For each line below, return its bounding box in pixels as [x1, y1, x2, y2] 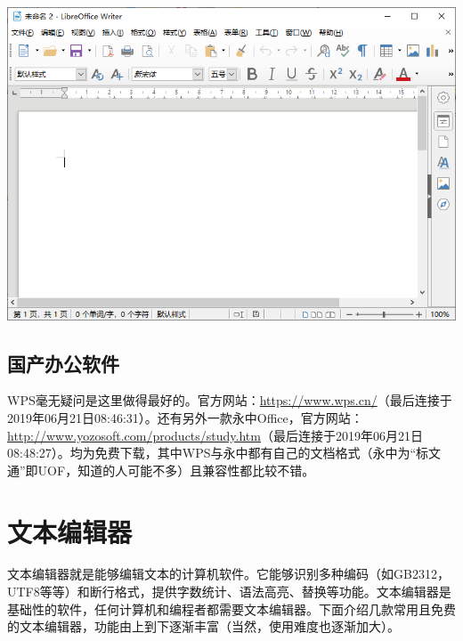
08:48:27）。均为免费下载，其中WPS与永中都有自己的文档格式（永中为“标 [7, 443, 429, 462]
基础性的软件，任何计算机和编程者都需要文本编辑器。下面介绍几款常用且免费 [7, 599, 456, 618]
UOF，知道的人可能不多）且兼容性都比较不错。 [37, 460, 315, 479]
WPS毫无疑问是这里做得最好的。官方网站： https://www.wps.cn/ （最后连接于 [7, 391, 452, 410]
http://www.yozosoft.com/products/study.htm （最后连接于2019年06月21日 [7, 426, 423, 444]
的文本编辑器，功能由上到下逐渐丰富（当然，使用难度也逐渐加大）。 [7, 617, 400, 636]
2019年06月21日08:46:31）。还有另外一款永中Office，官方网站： [7, 408, 363, 426]
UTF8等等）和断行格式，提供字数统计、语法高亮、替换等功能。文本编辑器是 [7, 582, 451, 601]
